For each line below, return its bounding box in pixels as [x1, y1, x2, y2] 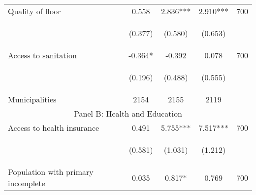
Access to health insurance [8, 122, 99, 133]
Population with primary [8, 166, 94, 177]
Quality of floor [8, 5, 61, 17]
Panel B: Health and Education [74, 108, 182, 119]
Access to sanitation [8, 49, 77, 61]
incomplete [8, 177, 45, 189]
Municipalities [8, 94, 57, 105]
